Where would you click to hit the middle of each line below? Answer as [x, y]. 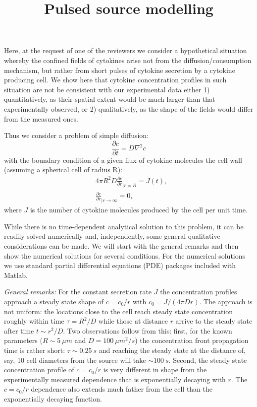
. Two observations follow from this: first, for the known [148, 330]
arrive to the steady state [214, 321]
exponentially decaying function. [53, 398]
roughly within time [34, 321]
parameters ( [23, 340]
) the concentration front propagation [192, 340]
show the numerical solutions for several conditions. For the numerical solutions [125, 255]
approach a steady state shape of [54, 302]
